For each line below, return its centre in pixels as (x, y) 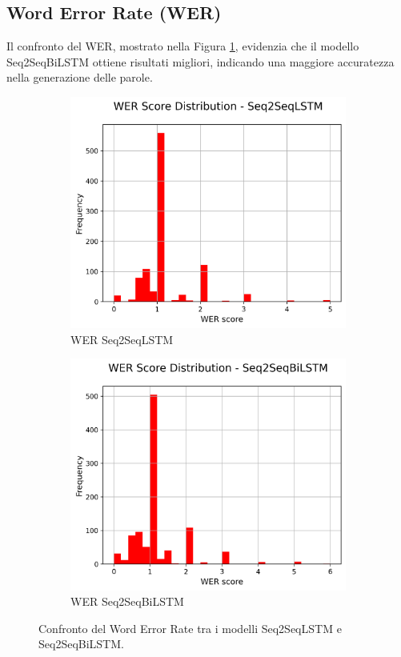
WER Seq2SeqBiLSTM (127, 601)
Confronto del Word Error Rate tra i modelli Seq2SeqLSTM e (190, 628)
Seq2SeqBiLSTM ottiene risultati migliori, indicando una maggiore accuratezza (200, 61)
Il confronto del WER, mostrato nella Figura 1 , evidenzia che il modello (183, 46)
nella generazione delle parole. (80, 77)
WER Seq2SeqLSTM (122, 339)
